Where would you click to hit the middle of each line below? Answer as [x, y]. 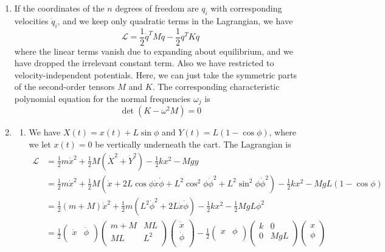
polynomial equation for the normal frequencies [102, 99]
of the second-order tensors [64, 87]
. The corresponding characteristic [216, 87]
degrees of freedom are [157, 8]
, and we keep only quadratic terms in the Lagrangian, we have [175, 20]
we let [40, 144]
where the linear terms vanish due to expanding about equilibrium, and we [154, 51]
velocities [31, 20]
